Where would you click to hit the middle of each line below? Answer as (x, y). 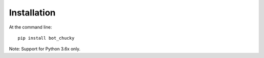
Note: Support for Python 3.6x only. (45, 49)
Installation (32, 13)
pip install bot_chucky (46, 38)
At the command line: (31, 27)
